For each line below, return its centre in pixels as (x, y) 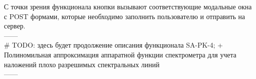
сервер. (15, 26)
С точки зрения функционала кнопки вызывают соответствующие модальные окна (128, 6)
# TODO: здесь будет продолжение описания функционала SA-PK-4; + (113, 45)
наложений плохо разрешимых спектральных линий (82, 64)
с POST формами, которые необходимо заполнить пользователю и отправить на (125, 16)
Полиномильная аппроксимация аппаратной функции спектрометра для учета (120, 54)
